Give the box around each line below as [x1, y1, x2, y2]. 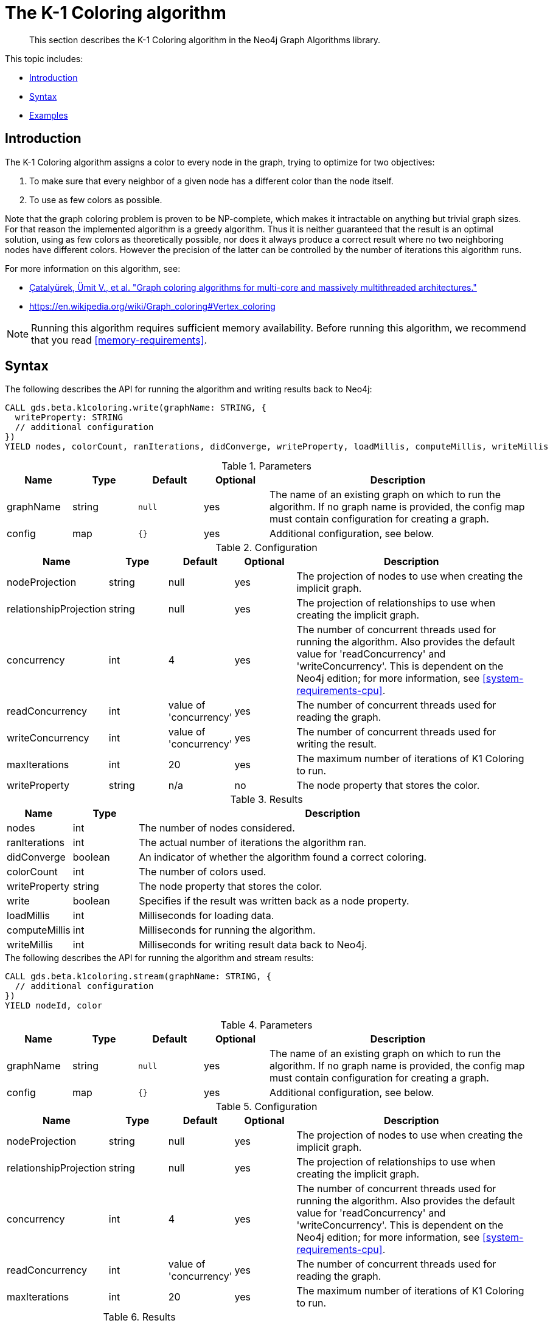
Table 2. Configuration [215, 541, 318, 554]
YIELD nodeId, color [5, 1001, 103, 1011]
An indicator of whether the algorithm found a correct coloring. [139, 851, 427, 864]
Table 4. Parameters [220, 1019, 313, 1032]
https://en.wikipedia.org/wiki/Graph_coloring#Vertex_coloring [29, 300, 276, 311]
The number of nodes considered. [139, 822, 295, 835]
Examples [29, 109, 68, 120]
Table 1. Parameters [221, 460, 311, 473]
